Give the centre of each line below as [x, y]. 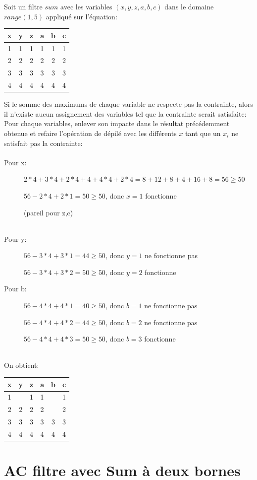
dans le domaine [189, 6]
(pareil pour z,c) [49, 212]
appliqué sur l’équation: [81, 16]
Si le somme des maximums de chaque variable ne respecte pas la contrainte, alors [128, 104]
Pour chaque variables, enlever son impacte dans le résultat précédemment [117, 123]
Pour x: [15, 162]
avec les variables [86, 6]
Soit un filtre [23, 6]
